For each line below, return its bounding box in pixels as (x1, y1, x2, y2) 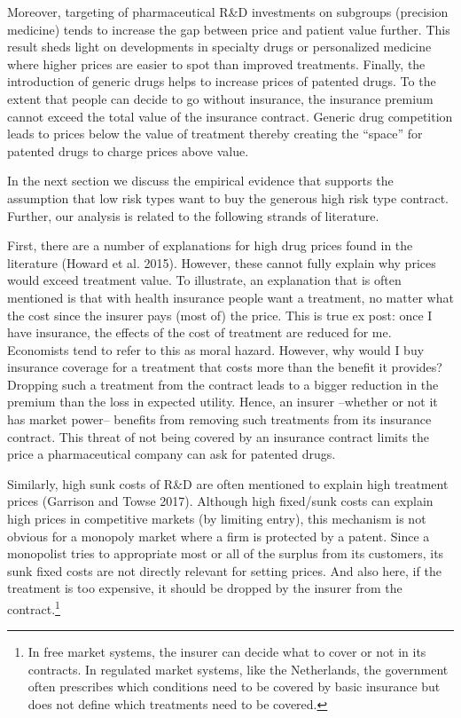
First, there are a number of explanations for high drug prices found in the (7, 236, 413, 255)
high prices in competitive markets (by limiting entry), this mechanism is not (7, 509, 426, 528)
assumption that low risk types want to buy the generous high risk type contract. (7, 188, 449, 207)
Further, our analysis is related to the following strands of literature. (7, 206, 379, 225)
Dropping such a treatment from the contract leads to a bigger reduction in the (7, 375, 439, 393)
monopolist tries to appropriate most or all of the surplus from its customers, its (7, 544, 444, 563)
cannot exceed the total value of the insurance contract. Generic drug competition (7, 107, 453, 125)
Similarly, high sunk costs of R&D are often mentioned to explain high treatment (7, 474, 449, 493)
